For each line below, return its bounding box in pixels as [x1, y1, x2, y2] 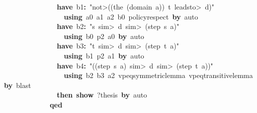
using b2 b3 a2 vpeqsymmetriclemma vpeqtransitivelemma [64, 70, 253, 80]
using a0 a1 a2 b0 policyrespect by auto [64, 11, 198, 21]
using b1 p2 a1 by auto [64, 50, 144, 60]
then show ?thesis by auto [57, 89, 147, 100]
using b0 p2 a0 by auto [64, 30, 144, 41]
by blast [4, 79, 31, 90]
